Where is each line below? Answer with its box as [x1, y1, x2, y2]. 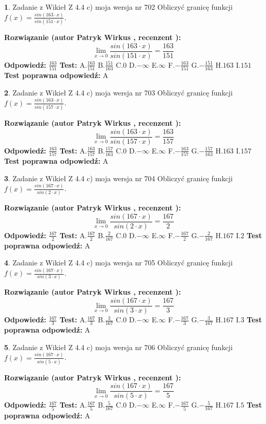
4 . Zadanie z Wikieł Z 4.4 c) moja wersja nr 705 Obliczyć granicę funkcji [4, 257, 233, 268]
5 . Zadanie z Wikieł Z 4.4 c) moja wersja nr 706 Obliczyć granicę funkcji [4, 341, 233, 352]
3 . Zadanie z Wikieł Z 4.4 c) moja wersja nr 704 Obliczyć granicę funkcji [4, 172, 233, 183]
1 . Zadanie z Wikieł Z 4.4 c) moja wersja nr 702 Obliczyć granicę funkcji [4, 2, 233, 12]
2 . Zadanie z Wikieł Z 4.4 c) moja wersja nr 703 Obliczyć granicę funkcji [4, 87, 233, 98]
